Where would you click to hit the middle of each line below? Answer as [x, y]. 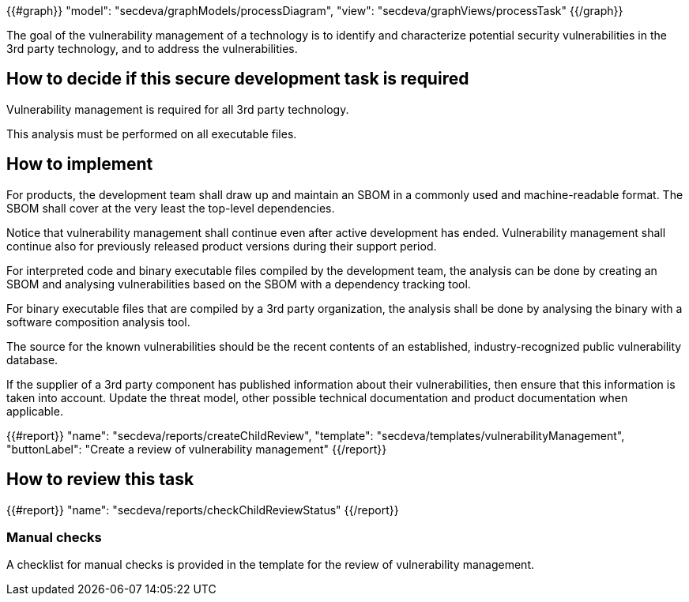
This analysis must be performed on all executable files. [152, 134]
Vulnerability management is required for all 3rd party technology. [178, 109]
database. [32, 359]
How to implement [80, 164]
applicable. [35, 411]
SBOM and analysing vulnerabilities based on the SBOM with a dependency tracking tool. [239, 284]
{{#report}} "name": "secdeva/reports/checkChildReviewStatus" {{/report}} [203, 510]
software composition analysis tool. [98, 322]
